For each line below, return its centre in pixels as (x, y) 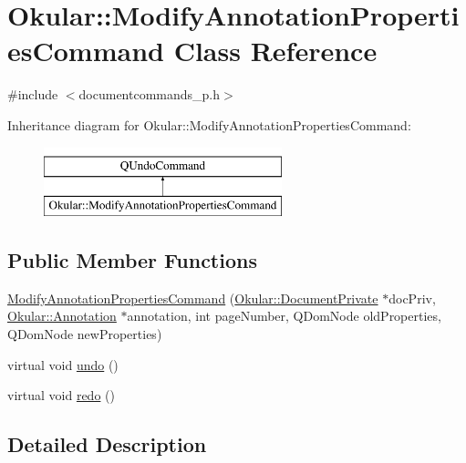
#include (33, 94)
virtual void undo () (63, 364)
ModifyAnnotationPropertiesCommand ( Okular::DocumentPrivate (193, 298)
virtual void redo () (61, 395)
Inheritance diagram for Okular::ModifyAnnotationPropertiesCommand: (209, 124)
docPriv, (412, 298)
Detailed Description (107, 444)
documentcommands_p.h (150, 94)
